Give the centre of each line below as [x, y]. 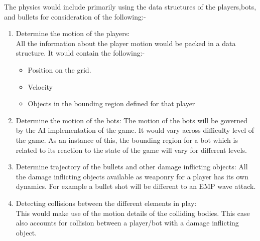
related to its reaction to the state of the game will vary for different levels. [131, 150]
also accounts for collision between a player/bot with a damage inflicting [127, 223]
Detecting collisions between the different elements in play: [106, 203]
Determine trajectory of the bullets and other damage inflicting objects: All [132, 167]
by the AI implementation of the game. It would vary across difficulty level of [135, 130]
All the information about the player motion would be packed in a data [126, 43]
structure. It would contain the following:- [80, 53]
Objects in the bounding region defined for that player [111, 103]
